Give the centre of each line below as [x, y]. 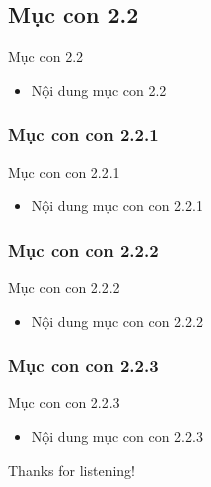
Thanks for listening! [71, 469]
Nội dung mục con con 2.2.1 [117, 205]
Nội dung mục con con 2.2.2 [117, 320]
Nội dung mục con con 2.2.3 [117, 436]
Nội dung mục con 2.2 [99, 89]
